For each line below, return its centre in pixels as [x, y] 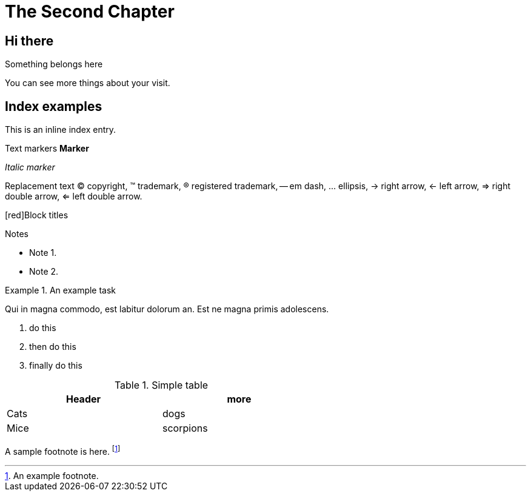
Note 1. [43, 253]
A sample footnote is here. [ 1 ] [63, 451]
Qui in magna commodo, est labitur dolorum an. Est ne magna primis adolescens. [167, 309]
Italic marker [30, 167]
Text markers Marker [47, 149]
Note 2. [44, 272]
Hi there [29, 41]
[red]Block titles [37, 215]
